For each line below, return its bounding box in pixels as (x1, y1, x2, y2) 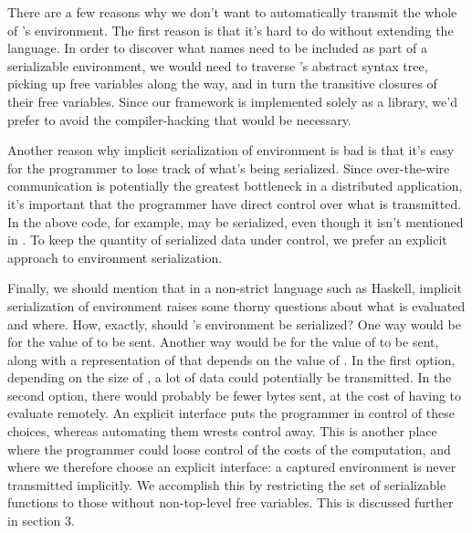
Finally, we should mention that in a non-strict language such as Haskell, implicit (7, 278, 463, 298)
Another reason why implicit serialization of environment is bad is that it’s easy (7, 141, 455, 160)
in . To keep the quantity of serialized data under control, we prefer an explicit (7, 230, 447, 249)
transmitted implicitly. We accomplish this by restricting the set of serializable (7, 475, 446, 494)
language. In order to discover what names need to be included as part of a (7, 38, 428, 57)
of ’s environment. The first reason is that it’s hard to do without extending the (7, 20, 454, 39)
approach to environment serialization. (7, 247, 223, 266)
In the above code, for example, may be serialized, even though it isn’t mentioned (7, 212, 464, 231)
